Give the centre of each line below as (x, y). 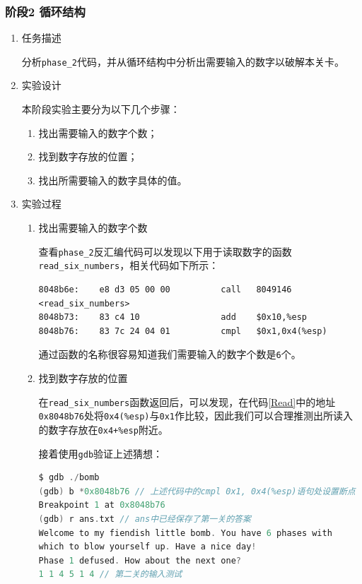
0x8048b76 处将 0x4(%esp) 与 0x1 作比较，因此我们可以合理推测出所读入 (195, 416)
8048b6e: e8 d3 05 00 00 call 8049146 (165, 289)
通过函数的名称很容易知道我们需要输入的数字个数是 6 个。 (170, 354)
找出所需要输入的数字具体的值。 (113, 180)
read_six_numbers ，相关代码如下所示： (129, 265)
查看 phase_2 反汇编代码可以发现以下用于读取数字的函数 (165, 251)
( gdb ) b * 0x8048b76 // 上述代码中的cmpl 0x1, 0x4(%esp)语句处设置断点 (197, 491)
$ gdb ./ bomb (69, 478)
